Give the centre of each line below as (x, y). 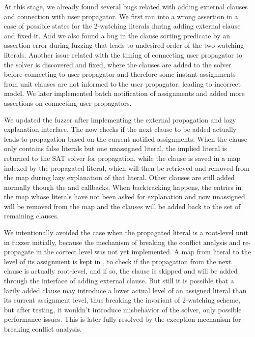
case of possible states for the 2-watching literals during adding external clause (122, 26)
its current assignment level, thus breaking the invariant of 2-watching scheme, (122, 300)
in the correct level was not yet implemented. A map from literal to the (143, 252)
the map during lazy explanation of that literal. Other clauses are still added (119, 177)
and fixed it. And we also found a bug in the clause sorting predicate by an (117, 35)
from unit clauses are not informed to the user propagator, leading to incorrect (123, 83)
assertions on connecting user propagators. (68, 103)
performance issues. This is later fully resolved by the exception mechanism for (123, 319)
